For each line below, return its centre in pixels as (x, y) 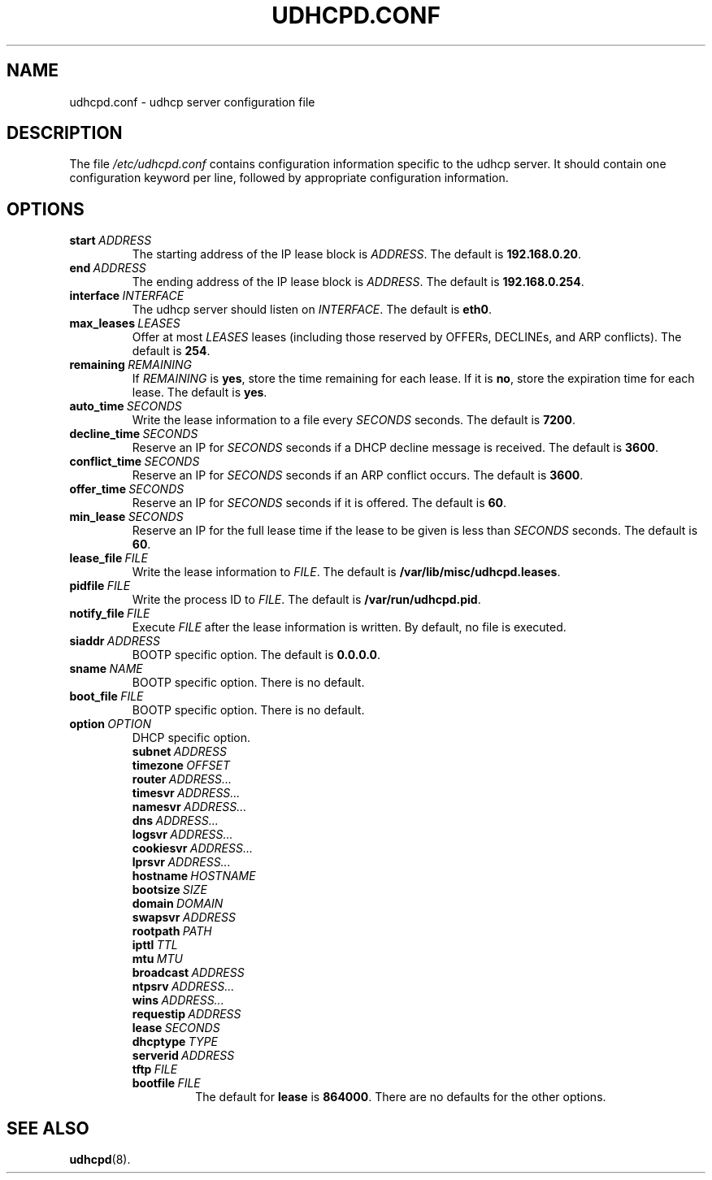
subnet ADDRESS (179, 752)
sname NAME (106, 669)
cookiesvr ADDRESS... (193, 848)
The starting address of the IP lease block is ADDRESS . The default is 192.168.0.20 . (357, 254)
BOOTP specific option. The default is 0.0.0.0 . (256, 655)
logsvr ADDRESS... (182, 835)
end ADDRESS (108, 268)
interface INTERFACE (127, 296)
